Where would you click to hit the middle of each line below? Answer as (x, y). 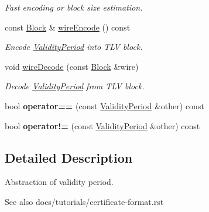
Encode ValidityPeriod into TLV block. (74, 47)
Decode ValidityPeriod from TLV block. (75, 86)
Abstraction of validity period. (59, 182)
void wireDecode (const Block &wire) (72, 66)
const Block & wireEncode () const (68, 27)
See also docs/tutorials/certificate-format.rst (84, 201)
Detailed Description (69, 157)
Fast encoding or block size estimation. (74, 7)
